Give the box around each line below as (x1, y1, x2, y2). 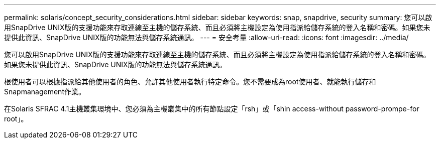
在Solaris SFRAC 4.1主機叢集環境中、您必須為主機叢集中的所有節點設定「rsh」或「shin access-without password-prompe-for (4, 104, 419, 113)
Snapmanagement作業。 (4, 87, 85, 96)
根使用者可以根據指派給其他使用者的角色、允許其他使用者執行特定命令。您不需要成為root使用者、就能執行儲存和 (4, 77, 376, 86)
